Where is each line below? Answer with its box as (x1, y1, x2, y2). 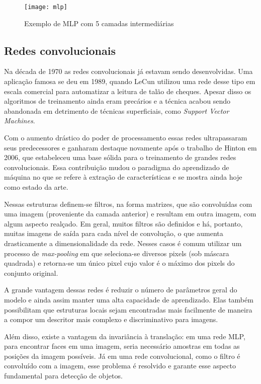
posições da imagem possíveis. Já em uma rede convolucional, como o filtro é (4, 350, 240, 361)
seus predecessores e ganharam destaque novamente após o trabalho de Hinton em (4, 142, 257, 152)
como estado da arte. (4, 181, 68, 192)
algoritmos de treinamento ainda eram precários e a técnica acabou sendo (4, 96, 230, 106)
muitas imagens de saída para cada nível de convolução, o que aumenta (4, 228, 223, 239)
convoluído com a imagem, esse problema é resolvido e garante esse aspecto (4, 360, 236, 371)
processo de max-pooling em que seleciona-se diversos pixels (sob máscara (4, 248, 229, 258)
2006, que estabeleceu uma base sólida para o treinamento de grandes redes (4, 152, 236, 163)
